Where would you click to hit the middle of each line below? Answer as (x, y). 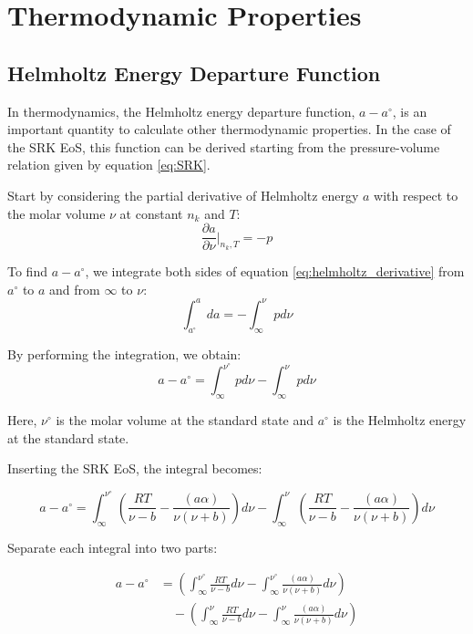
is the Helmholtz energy (400, 420)
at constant (151, 213)
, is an (410, 111)
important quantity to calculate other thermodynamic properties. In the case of (229, 129)
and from (75, 289)
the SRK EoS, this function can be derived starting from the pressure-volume (224, 146)
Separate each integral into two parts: (113, 547)
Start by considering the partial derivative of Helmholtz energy (183, 195)
